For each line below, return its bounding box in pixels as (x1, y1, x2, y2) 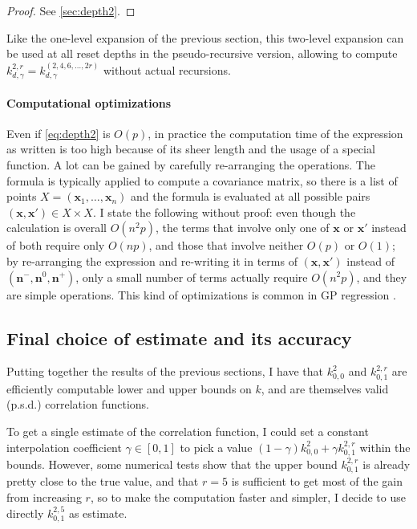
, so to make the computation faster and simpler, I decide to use (90, 489, 406, 505)
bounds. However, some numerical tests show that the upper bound (6, 455, 338, 472)
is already (362, 455, 411, 472)
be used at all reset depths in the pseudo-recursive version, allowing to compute (6, 45, 398, 62)
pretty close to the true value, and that (6, 473, 199, 490)
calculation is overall (6, 219, 107, 236)
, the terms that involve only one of (155, 219, 330, 236)
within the (359, 438, 411, 455)
